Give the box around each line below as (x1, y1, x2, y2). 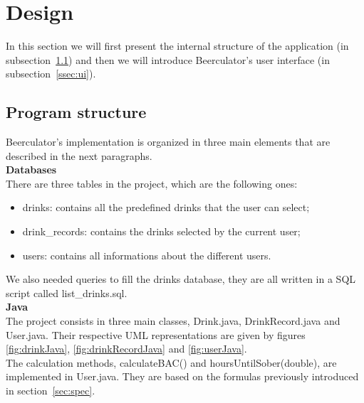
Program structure (6, 101, 147, 123)
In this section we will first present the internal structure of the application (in (6, 38, 349, 53)
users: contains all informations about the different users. (22, 247, 271, 262)
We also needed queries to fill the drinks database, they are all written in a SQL (6, 272, 356, 286)
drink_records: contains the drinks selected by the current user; (22, 224, 301, 239)
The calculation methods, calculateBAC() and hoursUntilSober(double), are (6, 355, 337, 370)
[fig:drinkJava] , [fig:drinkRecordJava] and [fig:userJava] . (6, 341, 247, 356)
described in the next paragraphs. (6, 148, 152, 163)
